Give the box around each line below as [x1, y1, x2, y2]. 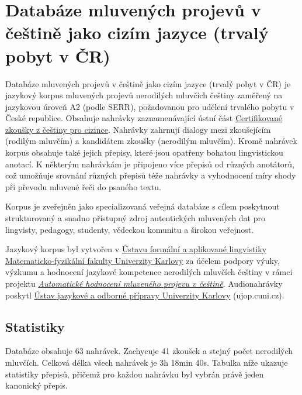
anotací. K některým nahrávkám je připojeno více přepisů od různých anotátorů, [5, 157, 295, 170]
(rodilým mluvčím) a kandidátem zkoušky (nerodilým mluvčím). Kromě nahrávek [5, 135, 297, 147]
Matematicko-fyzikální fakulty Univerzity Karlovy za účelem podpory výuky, [5, 254, 280, 266]
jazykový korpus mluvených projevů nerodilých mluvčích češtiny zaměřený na [5, 89, 283, 101]
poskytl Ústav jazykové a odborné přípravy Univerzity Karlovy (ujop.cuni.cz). [5, 288, 284, 301]
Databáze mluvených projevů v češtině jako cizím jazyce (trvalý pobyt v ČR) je [5, 77, 291, 90]
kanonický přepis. [5, 379, 68, 391]
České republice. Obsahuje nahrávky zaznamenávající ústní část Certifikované [5, 112, 283, 124]
